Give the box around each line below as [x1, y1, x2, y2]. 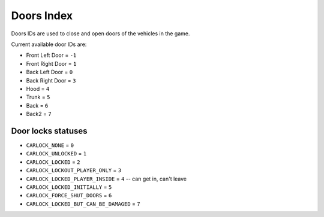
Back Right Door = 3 [26, 77, 76, 84]
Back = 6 [26, 102, 49, 109]
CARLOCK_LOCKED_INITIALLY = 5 [26, 183, 112, 191]
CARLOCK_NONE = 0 [26, 141, 74, 149]
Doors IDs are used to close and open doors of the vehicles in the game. [11, 30, 190, 37]
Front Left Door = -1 [26, 51, 77, 59]
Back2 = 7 [26, 111, 52, 118]
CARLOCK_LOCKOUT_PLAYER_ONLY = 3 [26, 167, 122, 174]
